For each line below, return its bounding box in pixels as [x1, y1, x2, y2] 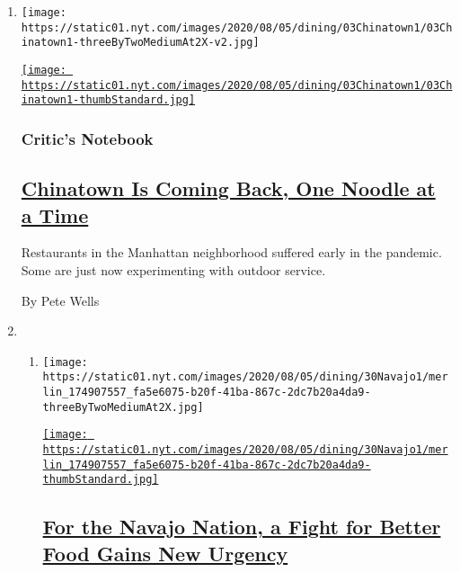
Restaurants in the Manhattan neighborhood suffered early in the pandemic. [21, 243, 442, 262]
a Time [21, 201, 89, 228]
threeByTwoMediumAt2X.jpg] [42, 400, 204, 414]
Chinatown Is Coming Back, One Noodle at [21, 174, 436, 202]
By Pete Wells [21, 290, 100, 309]
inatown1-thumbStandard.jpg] [21, 94, 196, 107]
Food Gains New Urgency [42, 539, 288, 567]
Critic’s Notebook [21, 127, 154, 149]
